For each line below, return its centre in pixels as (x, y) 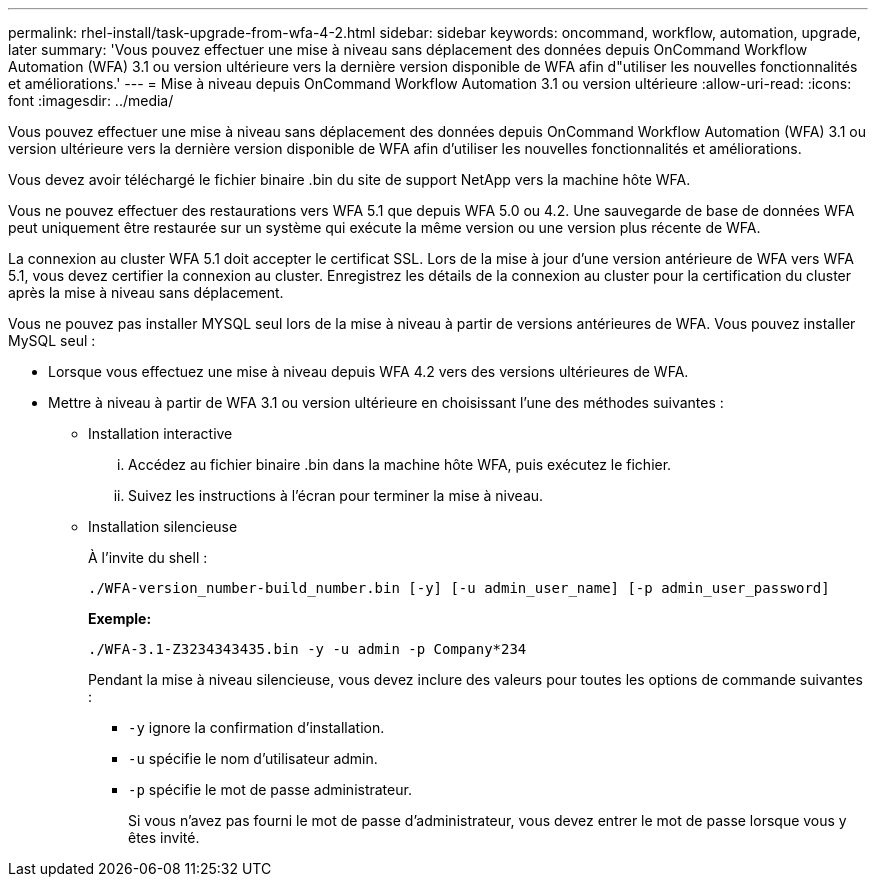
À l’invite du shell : (148, 557)
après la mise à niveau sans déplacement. (146, 292)
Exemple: (120, 618)
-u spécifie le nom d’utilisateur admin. (253, 758)
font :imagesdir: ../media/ (91, 100)
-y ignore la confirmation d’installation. (256, 727)
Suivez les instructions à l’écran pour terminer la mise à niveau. (336, 495)
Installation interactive (160, 433)
